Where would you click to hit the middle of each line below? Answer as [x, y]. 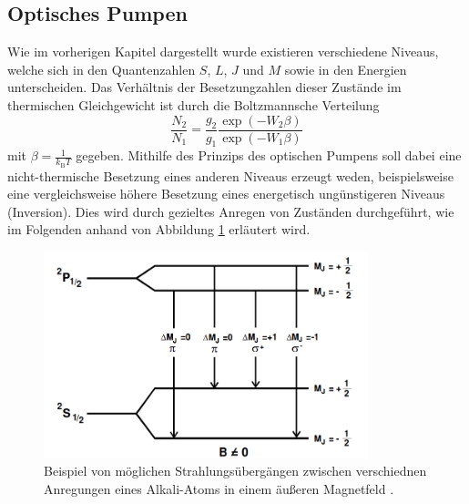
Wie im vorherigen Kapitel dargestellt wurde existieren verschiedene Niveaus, [223, 51]
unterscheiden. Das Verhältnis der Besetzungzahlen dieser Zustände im [204, 87]
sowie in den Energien [346, 69]
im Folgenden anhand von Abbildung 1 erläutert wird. [159, 229]
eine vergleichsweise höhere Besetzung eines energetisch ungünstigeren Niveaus [226, 194]
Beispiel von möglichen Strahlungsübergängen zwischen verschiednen [235, 471]
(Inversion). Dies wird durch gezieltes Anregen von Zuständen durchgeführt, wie [231, 211]
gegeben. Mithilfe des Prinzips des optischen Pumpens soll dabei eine [269, 155]
